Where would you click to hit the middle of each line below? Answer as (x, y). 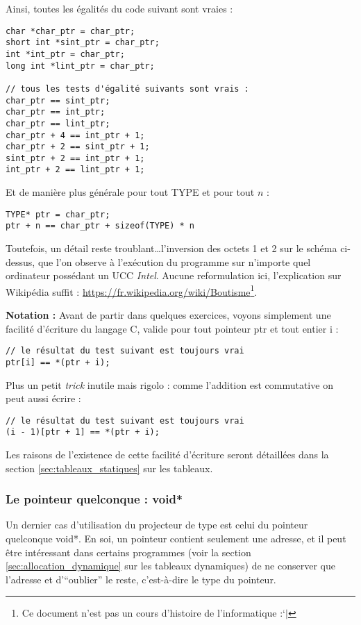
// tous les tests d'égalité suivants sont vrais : (127, 89)
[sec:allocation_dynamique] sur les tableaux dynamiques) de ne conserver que (170, 566)
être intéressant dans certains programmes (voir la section (128, 552)
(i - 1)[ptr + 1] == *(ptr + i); (83, 432)
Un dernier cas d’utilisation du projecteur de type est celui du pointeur (157, 525)
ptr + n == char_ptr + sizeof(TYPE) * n (100, 226)
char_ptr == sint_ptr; (58, 100)
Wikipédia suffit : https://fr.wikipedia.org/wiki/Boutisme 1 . (132, 290)
